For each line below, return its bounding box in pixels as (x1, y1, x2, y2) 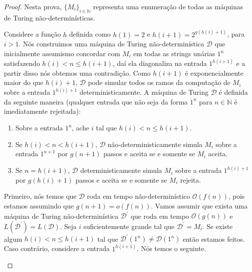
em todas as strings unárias (133, 48, 215, 59)
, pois (228, 191, 245, 201)
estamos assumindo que (4, 201, 74, 211)
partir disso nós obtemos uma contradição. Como (4, 67, 151, 78)
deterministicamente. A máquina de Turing (79, 87, 209, 97)
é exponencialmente (185, 67, 244, 78)
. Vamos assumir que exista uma (151, 201, 248, 211)
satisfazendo (4, 58, 40, 68)
